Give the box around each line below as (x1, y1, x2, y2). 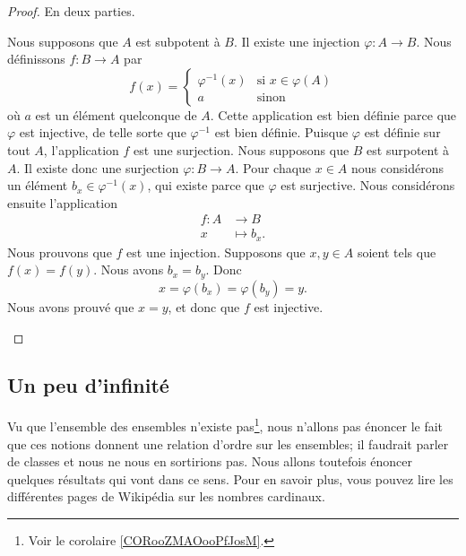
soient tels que (357, 242, 436, 261)
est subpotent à (135, 31, 220, 50)
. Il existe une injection (234, 31, 360, 50)
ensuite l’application (7, 193, 117, 212)
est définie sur (364, 123, 441, 142)
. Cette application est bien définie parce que (210, 105, 457, 124)
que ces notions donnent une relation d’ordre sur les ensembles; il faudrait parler (7, 434, 449, 453)
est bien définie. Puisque (214, 123, 349, 142)
